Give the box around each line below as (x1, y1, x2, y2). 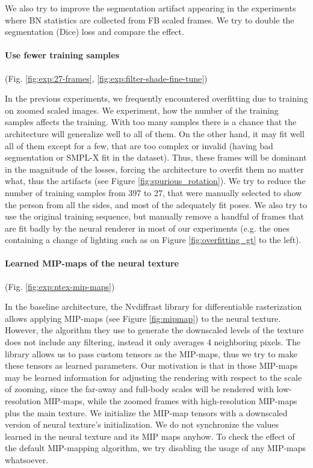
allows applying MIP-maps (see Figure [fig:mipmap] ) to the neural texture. (5, 312, 281, 324)
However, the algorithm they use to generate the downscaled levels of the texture (5, 324, 304, 336)
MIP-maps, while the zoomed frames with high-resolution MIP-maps (43, 395, 297, 407)
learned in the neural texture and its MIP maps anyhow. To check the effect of (5, 430, 295, 442)
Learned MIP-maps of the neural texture (5, 257, 179, 269)
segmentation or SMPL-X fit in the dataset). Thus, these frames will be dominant (5, 151, 307, 164)
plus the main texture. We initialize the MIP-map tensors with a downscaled (5, 406, 288, 419)
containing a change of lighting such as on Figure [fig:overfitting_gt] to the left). (5, 233, 302, 246)
